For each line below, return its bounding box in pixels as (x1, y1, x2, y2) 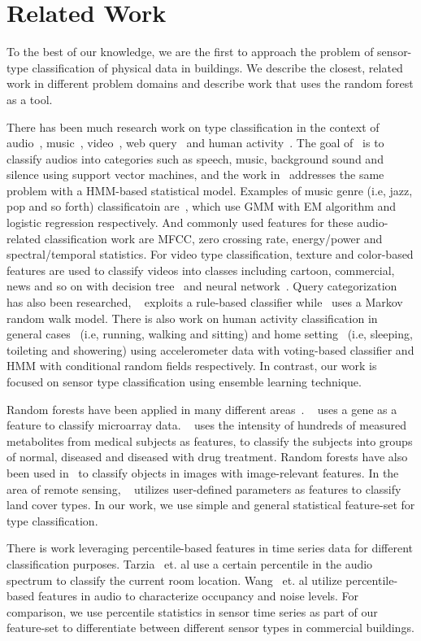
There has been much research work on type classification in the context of (7, 118, 380, 135)
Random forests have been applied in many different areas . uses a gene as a (7, 400, 397, 417)
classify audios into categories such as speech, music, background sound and (7, 150, 384, 167)
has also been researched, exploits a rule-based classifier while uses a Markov (7, 294, 403, 311)
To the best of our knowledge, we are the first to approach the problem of (7, 43, 374, 60)
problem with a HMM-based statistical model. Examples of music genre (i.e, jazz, (7, 181, 413, 198)
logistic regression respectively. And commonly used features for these (7, 214, 354, 231)
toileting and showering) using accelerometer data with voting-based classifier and (7, 341, 414, 358)
